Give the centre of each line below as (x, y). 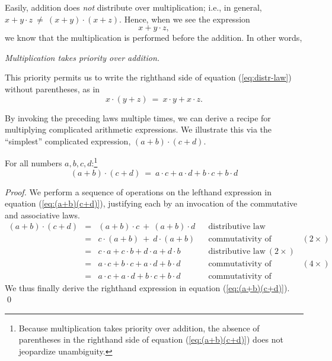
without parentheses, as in (52, 88)
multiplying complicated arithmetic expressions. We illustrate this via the (138, 129)
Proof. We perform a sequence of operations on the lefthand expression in (138, 191)
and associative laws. (42, 215)
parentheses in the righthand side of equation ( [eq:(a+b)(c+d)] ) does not (151, 339)
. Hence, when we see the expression (185, 19)
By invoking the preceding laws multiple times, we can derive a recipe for (138, 117)
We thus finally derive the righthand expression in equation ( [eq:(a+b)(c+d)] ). (147, 287)
